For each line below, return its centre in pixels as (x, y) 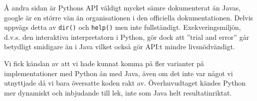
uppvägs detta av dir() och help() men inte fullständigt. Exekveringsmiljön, (123, 27)
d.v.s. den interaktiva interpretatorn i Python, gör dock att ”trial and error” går (127, 37)
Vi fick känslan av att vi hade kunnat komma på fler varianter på (104, 63)
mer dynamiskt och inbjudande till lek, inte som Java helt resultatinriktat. (118, 92)
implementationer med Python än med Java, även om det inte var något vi (119, 73)
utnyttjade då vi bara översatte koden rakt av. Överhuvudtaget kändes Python (125, 83)
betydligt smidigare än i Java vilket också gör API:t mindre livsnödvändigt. (120, 47)
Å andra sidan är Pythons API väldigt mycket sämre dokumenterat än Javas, (122, 7)
